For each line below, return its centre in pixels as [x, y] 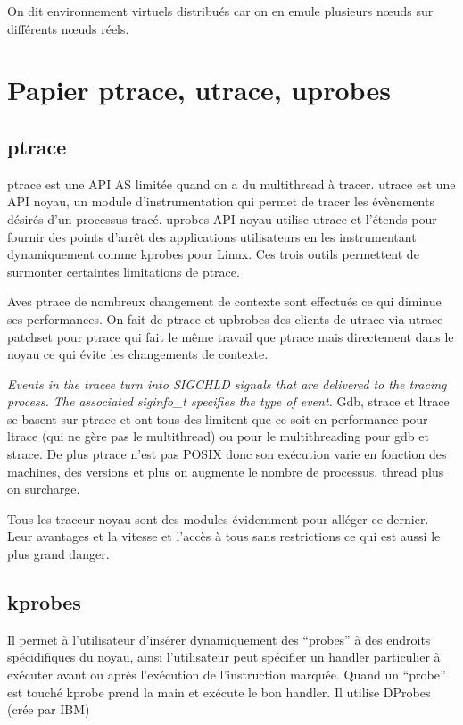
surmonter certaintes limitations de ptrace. [124, 271]
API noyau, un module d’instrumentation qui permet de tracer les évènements [221, 201]
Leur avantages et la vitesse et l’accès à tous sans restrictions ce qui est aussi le [224, 536]
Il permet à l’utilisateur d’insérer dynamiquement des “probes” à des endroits [219, 639]
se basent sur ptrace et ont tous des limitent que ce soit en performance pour [218, 418]
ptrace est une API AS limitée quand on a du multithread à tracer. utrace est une [231, 183]
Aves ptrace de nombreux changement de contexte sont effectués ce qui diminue [224, 301]
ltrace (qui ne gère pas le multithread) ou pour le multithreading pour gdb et [218, 436]
